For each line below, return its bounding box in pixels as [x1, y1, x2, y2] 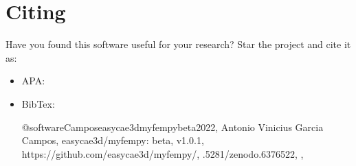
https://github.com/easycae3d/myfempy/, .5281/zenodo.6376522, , [21, 146, 304, 161]
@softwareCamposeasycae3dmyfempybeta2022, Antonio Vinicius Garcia [21, 119, 324, 134]
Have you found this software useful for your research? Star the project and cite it [5, 37, 351, 51]
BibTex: [21, 96, 55, 110]
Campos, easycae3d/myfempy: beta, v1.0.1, [21, 133, 204, 147]
